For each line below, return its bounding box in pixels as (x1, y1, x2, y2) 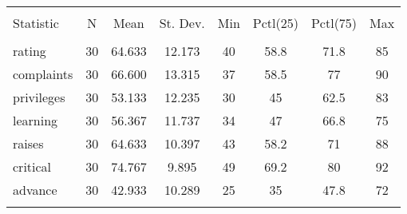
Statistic (13, 14, 59, 32)
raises (13, 134, 44, 153)
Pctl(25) (252, 14, 298, 32)
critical (13, 157, 52, 176)
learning (13, 111, 58, 129)
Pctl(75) (310, 14, 358, 32)
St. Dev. (159, 14, 205, 32)
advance (13, 180, 57, 199)
